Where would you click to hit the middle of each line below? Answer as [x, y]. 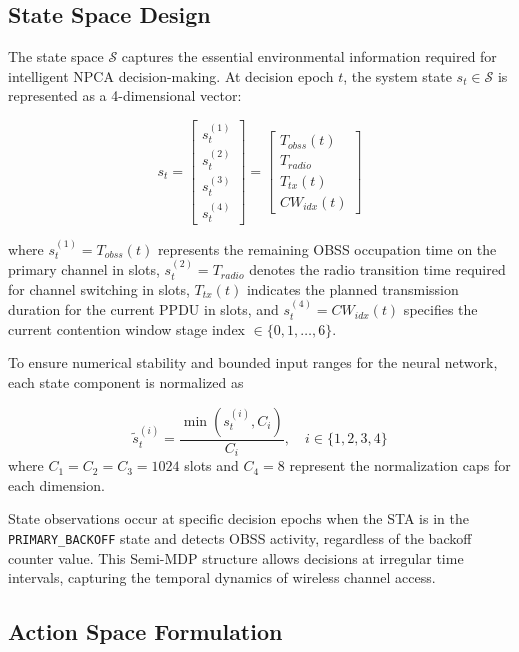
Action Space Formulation [145, 631]
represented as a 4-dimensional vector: [125, 95]
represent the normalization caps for [400, 465]
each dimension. [56, 484]
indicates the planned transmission [352, 288]
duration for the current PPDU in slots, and [143, 309]
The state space [56, 56]
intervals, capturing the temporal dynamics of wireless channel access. [222, 577]
